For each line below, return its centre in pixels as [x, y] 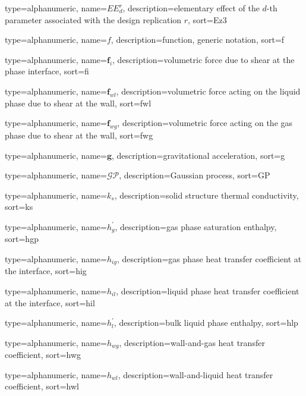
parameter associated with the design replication [93, 19]
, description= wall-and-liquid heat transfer [195, 374]
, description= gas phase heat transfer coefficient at [209, 258]
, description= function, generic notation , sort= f [198, 40]
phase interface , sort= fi [47, 71]
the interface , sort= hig [46, 271]
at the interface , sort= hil [50, 302]
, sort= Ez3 [207, 19]
